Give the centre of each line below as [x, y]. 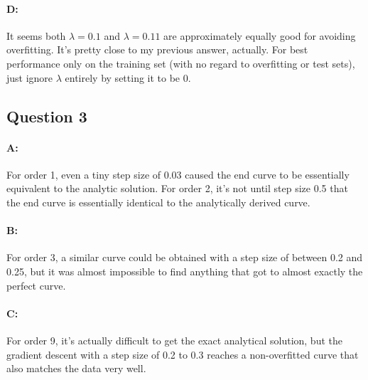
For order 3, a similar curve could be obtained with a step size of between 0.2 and [185, 257]
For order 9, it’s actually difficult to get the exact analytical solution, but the [174, 340]
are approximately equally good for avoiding [260, 35]
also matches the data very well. [76, 368]
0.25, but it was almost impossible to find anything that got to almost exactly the [185, 271]
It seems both [36, 35]
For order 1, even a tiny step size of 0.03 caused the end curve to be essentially [178, 174]
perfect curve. [36, 285]
